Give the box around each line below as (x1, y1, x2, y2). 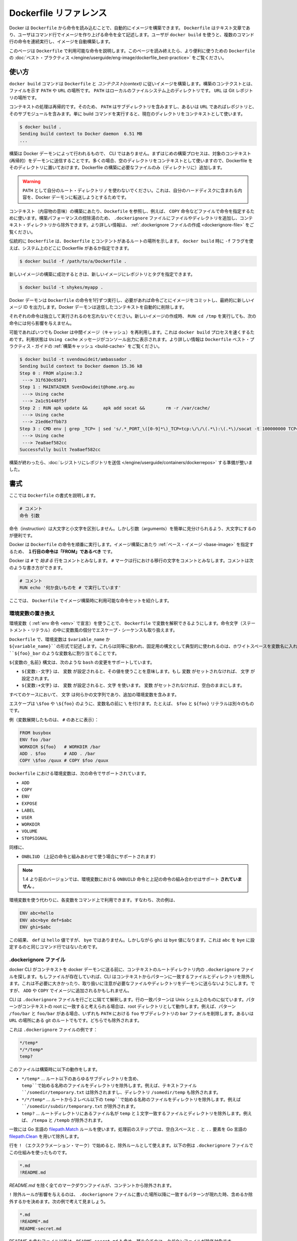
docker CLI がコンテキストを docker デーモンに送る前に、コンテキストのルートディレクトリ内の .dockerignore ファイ (9, 966, 254, 972)
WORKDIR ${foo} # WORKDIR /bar (19, 744, 101, 750)
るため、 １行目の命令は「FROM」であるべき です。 (9, 549, 115, 554)
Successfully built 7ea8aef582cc (19, 447, 101, 452)
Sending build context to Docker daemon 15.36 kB (19, 363, 143, 369)
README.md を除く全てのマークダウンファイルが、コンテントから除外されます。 (9, 1182, 174, 1188)
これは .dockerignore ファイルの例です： (9, 1027, 98, 1033)
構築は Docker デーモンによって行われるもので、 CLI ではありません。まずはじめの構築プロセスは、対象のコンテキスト (9, 150, 251, 156)
